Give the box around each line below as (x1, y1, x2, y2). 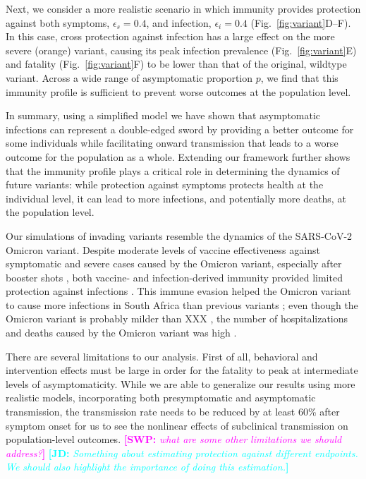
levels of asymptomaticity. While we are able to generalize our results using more (6, 376, 355, 391)
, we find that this (260, 70, 338, 85)
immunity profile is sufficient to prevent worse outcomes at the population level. (6, 84, 351, 99)
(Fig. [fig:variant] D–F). (250, 15, 351, 30)
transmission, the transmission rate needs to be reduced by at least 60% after (6, 404, 340, 419)
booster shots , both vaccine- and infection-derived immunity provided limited (6, 269, 343, 284)
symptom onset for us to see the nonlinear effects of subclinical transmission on (6, 418, 348, 432)
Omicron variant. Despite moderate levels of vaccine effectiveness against (6, 242, 320, 257)
